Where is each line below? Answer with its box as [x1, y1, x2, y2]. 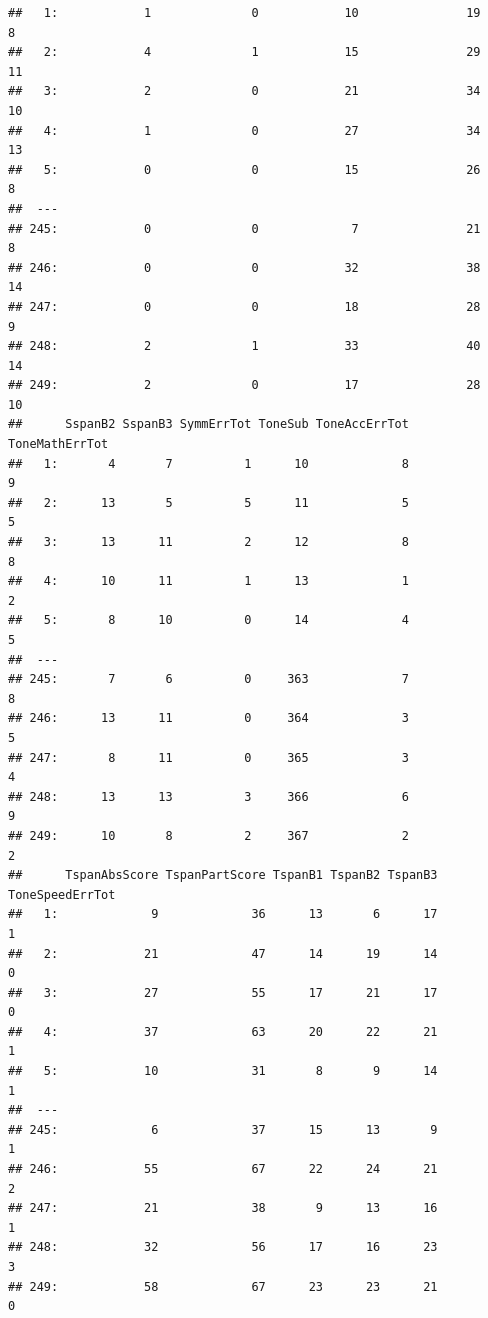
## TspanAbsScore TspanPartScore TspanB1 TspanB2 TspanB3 [8, 868, 438, 883]
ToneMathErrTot [8, 437, 109, 452]
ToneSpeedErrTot [8, 887, 116, 902]
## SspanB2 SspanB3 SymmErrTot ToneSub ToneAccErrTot [8, 417, 409, 432]
